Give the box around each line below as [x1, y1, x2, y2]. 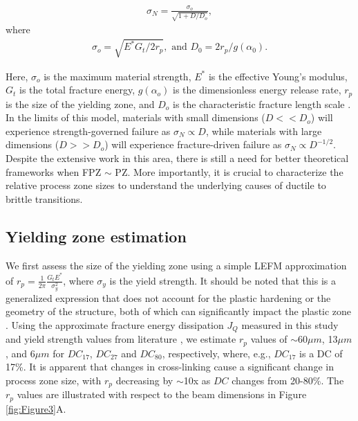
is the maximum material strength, [44, 69, 191, 83]
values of [250, 332, 288, 346]
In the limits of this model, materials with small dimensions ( [6, 110, 265, 125]
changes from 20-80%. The [232, 373, 344, 387]
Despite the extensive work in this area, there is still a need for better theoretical [6, 151, 349, 165]
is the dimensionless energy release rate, [173, 82, 341, 97]
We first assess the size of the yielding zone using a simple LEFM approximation [6, 258, 347, 272]
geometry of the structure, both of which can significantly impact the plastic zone [6, 304, 352, 319]
